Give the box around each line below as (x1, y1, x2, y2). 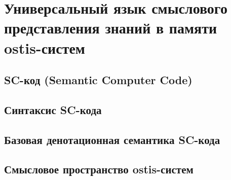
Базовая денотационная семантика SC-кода (4, 131, 220, 147)
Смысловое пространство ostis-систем (4, 161, 194, 177)
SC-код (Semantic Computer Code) (4, 72, 192, 88)
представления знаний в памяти (4, 17, 217, 38)
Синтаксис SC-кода (4, 101, 102, 117)
